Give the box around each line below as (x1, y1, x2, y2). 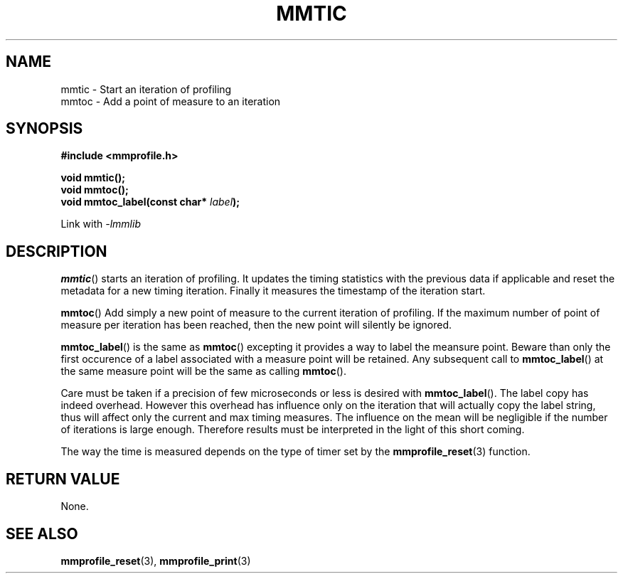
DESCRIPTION (6, 242, 107, 260)
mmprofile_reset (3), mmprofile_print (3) (60, 554, 251, 567)
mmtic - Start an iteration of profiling (60, 83, 232, 95)
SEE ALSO (6, 524, 78, 543)
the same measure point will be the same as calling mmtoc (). (60, 365, 346, 378)
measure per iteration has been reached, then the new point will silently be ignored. (60, 319, 452, 331)
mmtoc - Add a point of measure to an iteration (60, 95, 281, 107)
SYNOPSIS (6, 119, 83, 138)
